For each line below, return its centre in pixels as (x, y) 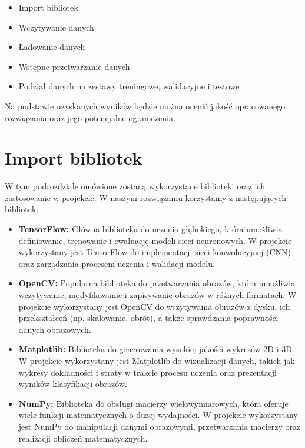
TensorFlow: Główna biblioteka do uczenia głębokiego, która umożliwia (150, 229)
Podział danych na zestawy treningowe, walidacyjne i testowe (129, 86)
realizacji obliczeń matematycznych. (83, 438)
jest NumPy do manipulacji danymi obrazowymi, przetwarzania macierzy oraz (160, 426)
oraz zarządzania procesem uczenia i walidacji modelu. (117, 263)
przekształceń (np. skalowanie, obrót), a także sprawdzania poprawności (148, 318)
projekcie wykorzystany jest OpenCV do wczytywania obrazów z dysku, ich (154, 306)
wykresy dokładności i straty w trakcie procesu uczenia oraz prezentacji (147, 372)
